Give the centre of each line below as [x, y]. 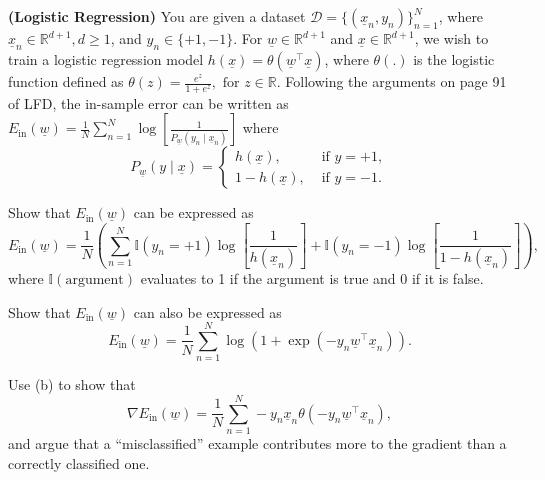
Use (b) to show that [72, 384]
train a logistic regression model [106, 59]
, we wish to [451, 38]
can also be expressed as [207, 311]
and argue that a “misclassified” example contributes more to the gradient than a [257, 443]
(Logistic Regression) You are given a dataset [157, 16]
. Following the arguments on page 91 [391, 81]
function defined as [66, 81]
